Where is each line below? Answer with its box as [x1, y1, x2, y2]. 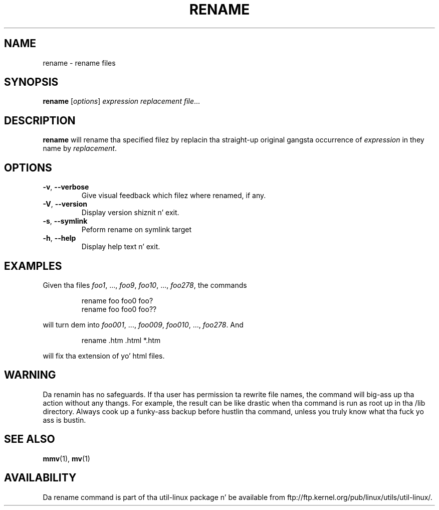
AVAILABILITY [4, 471, 77, 484]
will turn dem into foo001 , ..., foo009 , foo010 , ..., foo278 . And [43, 320, 244, 329]
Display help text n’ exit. [81, 242, 160, 251]
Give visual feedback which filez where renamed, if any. [81, 191, 266, 200]
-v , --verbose [43, 183, 89, 192]
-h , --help [43, 234, 76, 243]
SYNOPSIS [4, 76, 59, 89]
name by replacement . [43, 144, 117, 153]
